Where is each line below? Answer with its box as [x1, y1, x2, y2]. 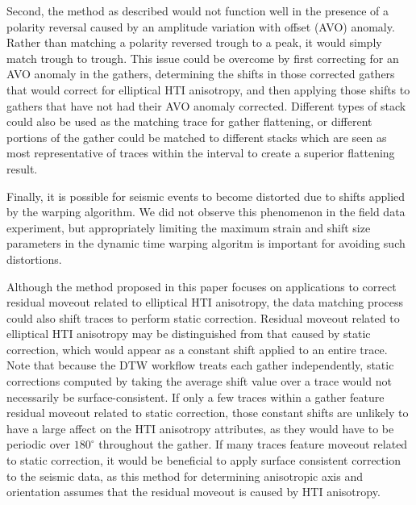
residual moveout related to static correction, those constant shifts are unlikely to [6, 404, 409, 421]
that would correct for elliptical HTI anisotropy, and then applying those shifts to [6, 81, 410, 98]
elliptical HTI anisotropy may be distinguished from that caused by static [6, 325, 371, 342]
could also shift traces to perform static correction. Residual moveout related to [6, 309, 400, 326]
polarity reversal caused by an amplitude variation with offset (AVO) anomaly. [6, 18, 395, 35]
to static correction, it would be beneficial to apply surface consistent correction [6, 452, 401, 469]
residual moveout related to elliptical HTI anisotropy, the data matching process [6, 294, 404, 311]
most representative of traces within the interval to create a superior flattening [6, 144, 395, 161]
